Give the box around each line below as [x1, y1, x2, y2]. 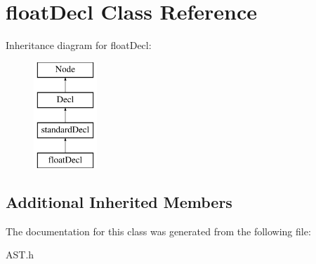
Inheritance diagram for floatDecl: [6, 38, 152, 53]
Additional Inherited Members [6, 190, 232, 212]
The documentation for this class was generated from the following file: [6, 223, 311, 238]
